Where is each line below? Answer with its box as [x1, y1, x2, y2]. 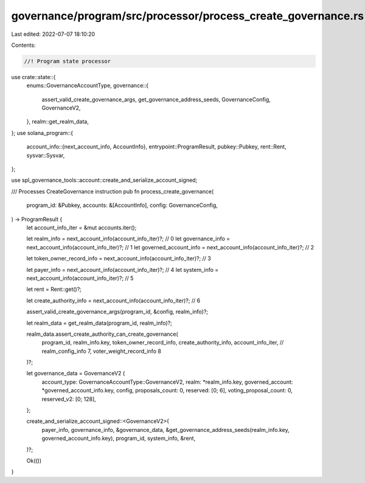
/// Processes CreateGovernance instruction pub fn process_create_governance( [11, 187, 214, 195]
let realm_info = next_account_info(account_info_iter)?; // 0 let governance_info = [26, 235, 231, 243]
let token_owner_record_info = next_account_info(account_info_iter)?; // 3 [26, 255, 211, 262]
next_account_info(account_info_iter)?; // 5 [26, 274, 134, 282]
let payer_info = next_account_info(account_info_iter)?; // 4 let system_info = [26, 266, 219, 273]
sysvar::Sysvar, [26, 151, 65, 159]
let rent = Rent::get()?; [26, 286, 82, 293]
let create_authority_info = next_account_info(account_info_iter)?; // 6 [26, 297, 201, 304]
